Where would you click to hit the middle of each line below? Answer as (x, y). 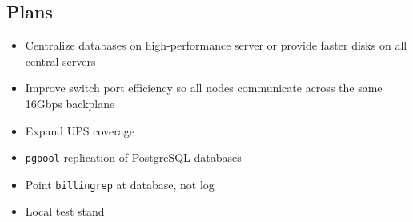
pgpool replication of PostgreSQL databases (133, 157)
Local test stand (65, 211)
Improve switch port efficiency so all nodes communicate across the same (204, 88)
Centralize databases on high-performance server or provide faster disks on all (216, 45)
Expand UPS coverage (80, 130)
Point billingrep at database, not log (120, 184)
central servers (60, 61)
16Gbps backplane (70, 103)
